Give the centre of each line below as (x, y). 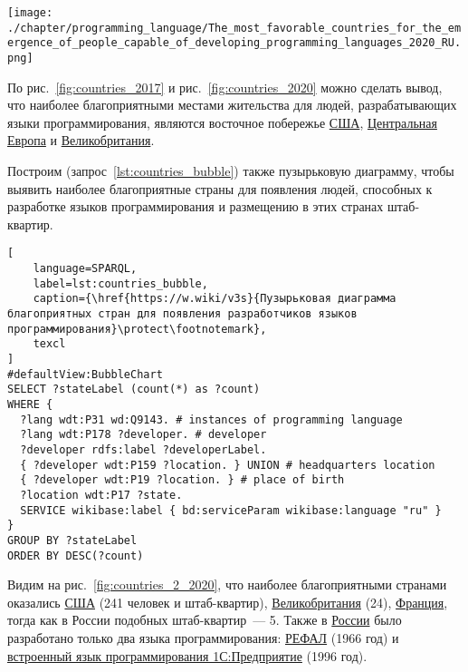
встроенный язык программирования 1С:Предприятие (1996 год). (187, 655)
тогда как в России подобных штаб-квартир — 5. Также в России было (205, 620)
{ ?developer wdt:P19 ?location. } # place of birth (182, 480)
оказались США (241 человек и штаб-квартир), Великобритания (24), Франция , (228, 602)
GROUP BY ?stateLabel (72, 540)
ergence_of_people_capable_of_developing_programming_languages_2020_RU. (234, 43)
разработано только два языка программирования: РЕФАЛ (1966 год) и (203, 637)
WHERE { (30, 404)
